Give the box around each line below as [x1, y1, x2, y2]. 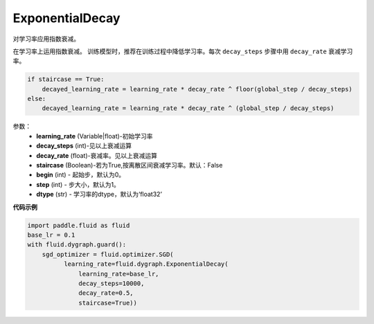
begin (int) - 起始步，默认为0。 [36, 170, 125, 179]
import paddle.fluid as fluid [27, 222, 130, 229]
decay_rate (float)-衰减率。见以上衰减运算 [36, 151, 157, 159]
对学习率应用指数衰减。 [12, 35, 80, 43]
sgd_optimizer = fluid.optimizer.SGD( [42, 250, 174, 258]
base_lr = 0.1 [27, 231, 75, 239]
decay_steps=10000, [78, 279, 145, 287]
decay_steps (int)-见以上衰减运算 [36, 142, 132, 150]
